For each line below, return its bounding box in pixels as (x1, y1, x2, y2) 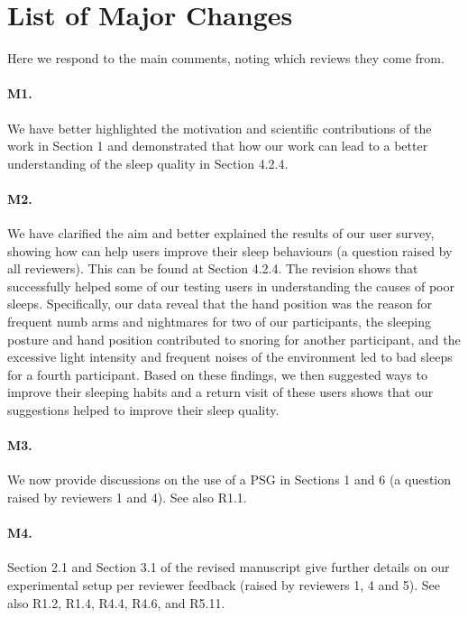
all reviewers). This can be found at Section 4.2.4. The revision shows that (7, 259, 418, 278)
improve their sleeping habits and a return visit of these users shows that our (7, 383, 434, 401)
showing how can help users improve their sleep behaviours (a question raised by (7, 241, 453, 260)
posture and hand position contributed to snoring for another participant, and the (7, 329, 461, 348)
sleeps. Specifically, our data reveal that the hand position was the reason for (7, 294, 433, 313)
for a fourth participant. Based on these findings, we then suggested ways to (7, 364, 427, 383)
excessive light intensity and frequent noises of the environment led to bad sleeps (7, 347, 453, 366)
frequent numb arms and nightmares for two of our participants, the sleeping (7, 312, 431, 331)
